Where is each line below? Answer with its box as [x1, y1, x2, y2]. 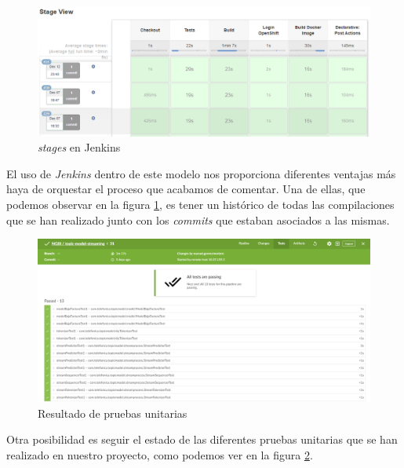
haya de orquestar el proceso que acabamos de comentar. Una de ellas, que [6, 181, 366, 197]
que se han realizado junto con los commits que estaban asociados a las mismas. [6, 211, 390, 228]
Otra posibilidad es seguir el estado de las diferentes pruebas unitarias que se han [6, 431, 398, 448]
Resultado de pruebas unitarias [38, 404, 187, 421]
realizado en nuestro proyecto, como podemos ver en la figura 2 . [6, 446, 313, 463]
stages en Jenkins [38, 139, 121, 155]
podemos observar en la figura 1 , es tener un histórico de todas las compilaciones [6, 196, 395, 212]
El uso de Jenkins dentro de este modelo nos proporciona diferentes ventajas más [6, 165, 396, 181]
